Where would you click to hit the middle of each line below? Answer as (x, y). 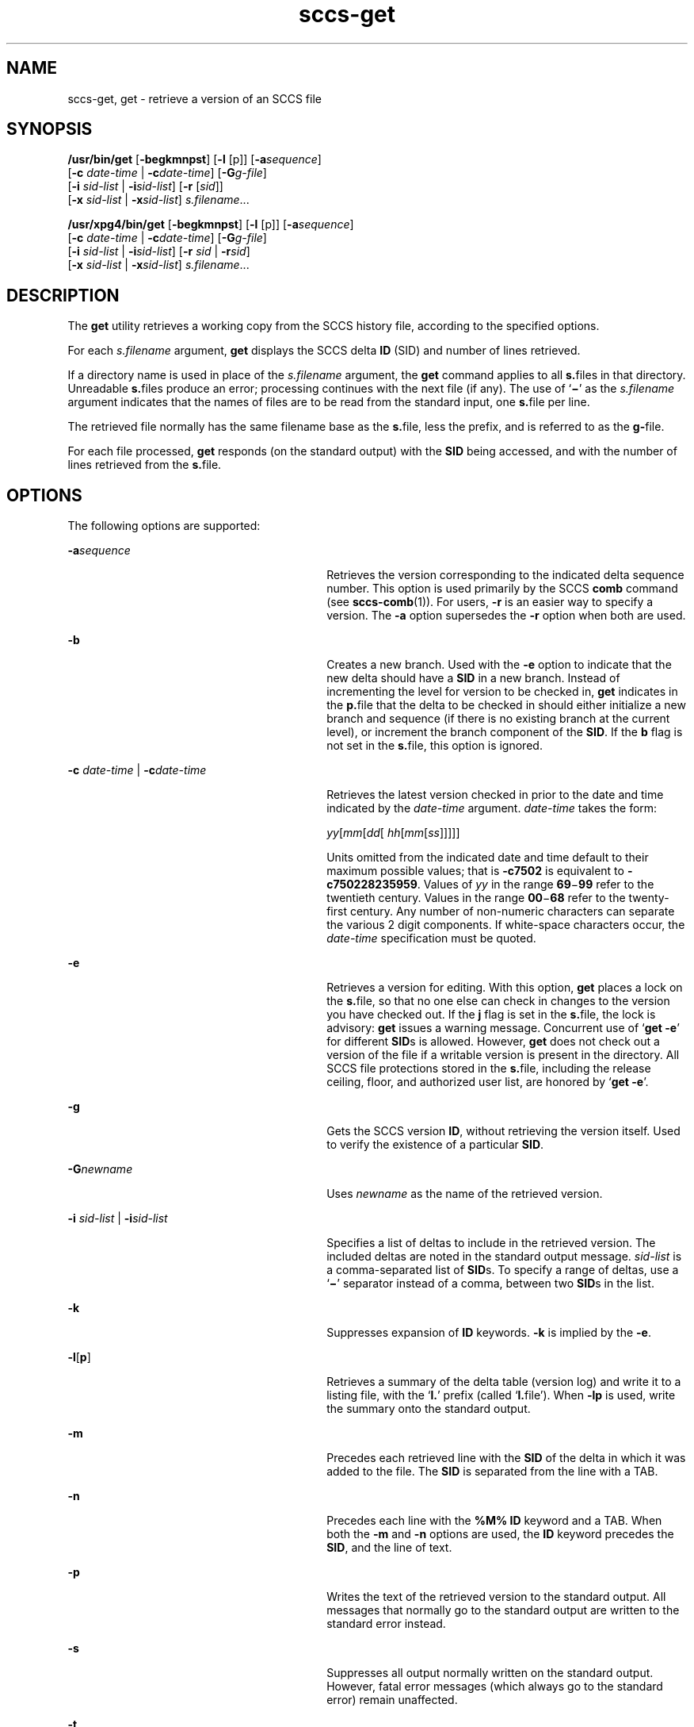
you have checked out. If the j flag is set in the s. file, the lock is (491, 1015)
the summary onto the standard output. (429, 1409)
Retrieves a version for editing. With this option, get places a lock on (505, 988)
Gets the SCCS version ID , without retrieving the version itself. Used (503, 1131)
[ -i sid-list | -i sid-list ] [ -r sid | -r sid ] (159, 251)
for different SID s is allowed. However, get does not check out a (493, 1042)
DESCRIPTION (63, 295)
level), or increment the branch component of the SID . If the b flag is (505, 732)
